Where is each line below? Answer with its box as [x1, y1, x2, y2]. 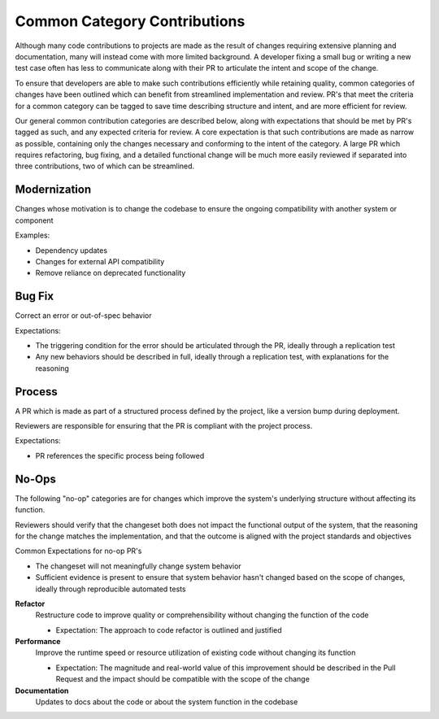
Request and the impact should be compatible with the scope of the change [55, 674, 311, 684]
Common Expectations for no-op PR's [15, 546, 142, 556]
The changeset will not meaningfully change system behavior [35, 561, 241, 571]
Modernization [15, 183, 92, 197]
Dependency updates [35, 245, 108, 255]
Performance [15, 637, 61, 647]
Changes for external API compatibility [35, 256, 165, 266]
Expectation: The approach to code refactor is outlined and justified [55, 625, 282, 634]
